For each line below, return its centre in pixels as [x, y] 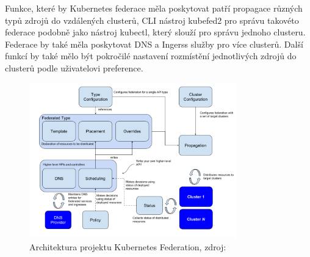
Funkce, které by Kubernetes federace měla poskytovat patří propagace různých [154, 8]
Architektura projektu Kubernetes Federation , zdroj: [128, 246]
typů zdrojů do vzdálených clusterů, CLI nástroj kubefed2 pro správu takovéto [152, 20]
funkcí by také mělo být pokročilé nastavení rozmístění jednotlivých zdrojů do [151, 56]
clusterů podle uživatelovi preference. [74, 67]
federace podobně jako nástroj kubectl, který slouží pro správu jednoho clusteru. [155, 32]
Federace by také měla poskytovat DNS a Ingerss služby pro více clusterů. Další [154, 44]
